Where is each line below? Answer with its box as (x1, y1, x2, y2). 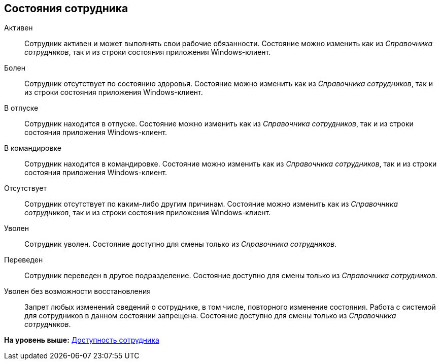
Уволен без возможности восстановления (4, 287, 151, 296)
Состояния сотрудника (4, 2, 128, 15)
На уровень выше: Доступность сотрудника (4, 336, 159, 345)
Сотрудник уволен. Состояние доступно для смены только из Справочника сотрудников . (24, 240, 337, 249)
